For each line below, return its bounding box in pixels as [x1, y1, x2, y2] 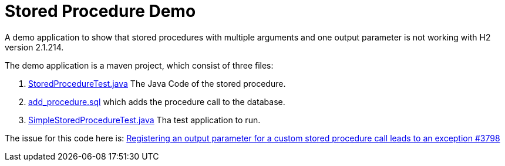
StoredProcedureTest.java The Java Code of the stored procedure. [28, 78, 286, 89]
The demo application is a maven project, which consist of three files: [5, 60, 274, 70]
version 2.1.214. [5, 42, 64, 52]
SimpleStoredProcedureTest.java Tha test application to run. [28, 114, 261, 125]
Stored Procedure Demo [5, 1, 196, 21]
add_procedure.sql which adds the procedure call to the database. [28, 96, 285, 107]
